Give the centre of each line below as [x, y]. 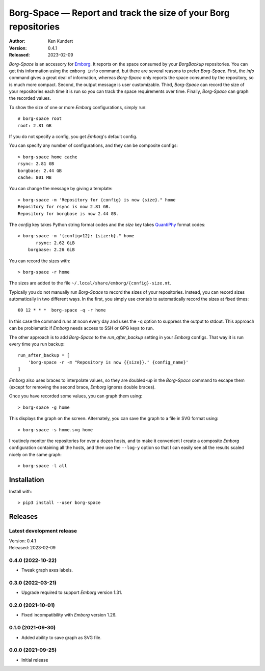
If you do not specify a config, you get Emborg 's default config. [73, 137]
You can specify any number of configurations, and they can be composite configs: [93, 145]
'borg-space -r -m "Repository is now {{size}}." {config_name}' [108, 362]
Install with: [21, 491]
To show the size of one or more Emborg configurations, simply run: [78, 107]
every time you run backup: [37, 344]
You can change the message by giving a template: [61, 189]
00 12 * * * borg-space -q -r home [62, 310]
